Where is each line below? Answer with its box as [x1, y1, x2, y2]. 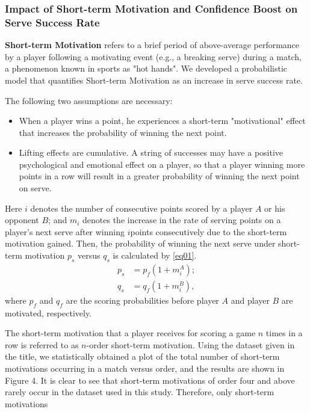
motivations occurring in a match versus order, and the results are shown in [5, 362, 285, 375]
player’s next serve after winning [5, 225, 125, 238]
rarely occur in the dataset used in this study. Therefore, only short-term [5, 386, 274, 398]
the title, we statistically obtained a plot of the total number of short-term [5, 350, 280, 363]
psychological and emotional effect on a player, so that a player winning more [19, 158, 305, 170]
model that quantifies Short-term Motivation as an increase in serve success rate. [5, 73, 303, 86]
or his [264, 201, 285, 214]
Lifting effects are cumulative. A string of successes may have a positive [19, 146, 284, 159]
